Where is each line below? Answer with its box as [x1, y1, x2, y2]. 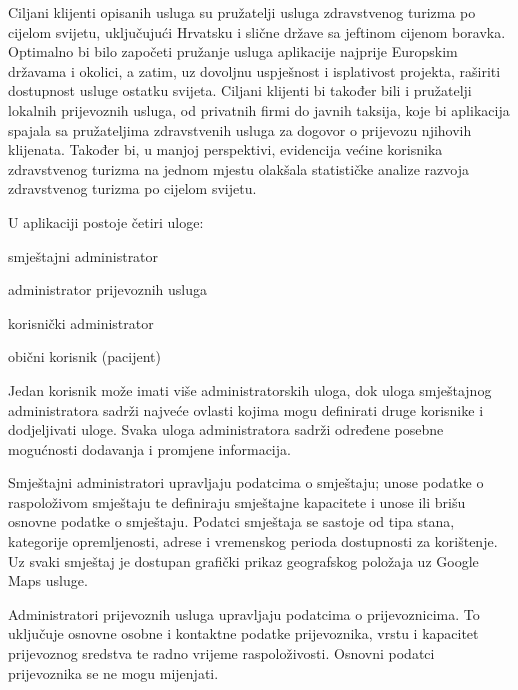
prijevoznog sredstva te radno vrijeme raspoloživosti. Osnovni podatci [8, 643, 435, 664]
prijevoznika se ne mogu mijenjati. [8, 662, 219, 683]
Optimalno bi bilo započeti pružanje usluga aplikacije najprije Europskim [8, 41, 458, 62]
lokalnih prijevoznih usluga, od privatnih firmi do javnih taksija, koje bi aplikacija [8, 99, 510, 120]
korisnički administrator [8, 312, 154, 333]
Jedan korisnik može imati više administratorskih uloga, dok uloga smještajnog [8, 379, 492, 400]
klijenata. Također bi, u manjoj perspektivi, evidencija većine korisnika [8, 139, 443, 160]
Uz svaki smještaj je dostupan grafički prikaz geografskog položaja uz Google [8, 550, 479, 571]
